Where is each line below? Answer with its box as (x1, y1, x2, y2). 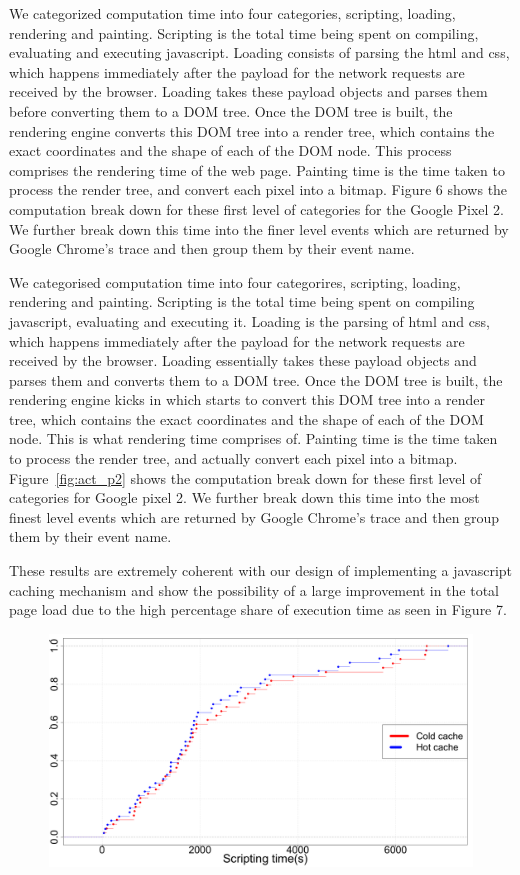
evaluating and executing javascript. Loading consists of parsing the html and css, (9, 42, 510, 63)
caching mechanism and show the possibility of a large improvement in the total (9, 579, 499, 600)
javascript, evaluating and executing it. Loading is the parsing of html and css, (9, 310, 490, 331)
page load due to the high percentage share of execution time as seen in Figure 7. (9, 599, 507, 620)
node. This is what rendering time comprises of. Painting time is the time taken (9, 428, 498, 449)
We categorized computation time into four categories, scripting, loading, (9, 3, 456, 23)
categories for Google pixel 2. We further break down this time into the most (9, 487, 480, 508)
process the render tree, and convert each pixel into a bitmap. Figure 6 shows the (9, 179, 508, 200)
